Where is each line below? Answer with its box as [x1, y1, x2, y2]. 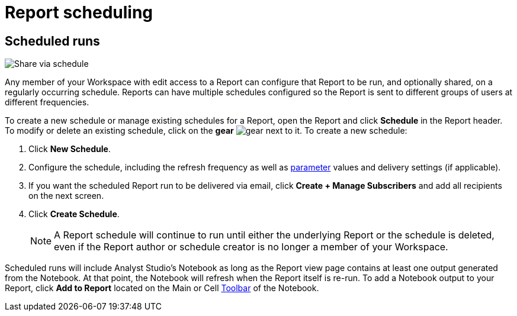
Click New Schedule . [28, 144, 111, 154]
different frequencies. [5, 97, 89, 108]
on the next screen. [28, 191, 104, 201]
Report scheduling [5, 2, 153, 22]
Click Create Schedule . [28, 209, 120, 220]
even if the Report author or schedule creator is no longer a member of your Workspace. [54, 241, 448, 253]
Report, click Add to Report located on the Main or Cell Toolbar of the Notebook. [5, 283, 319, 294]
